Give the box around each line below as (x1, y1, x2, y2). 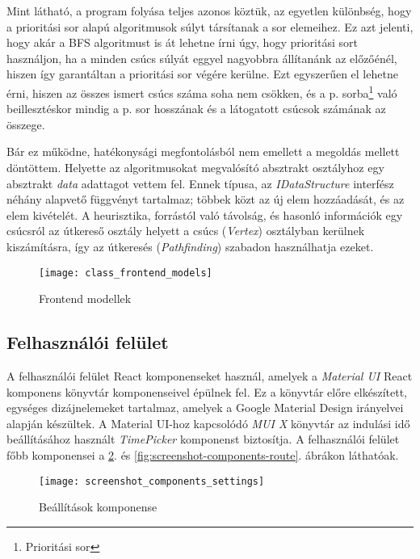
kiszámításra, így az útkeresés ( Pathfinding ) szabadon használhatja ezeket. (6, 237, 374, 254)
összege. (6, 116, 45, 132)
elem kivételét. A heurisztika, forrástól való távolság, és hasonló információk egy (6, 206, 403, 223)
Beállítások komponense (39, 498, 157, 515)
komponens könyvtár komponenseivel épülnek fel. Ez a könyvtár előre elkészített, (6, 383, 407, 400)
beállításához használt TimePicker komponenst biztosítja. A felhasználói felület (6, 431, 400, 448)
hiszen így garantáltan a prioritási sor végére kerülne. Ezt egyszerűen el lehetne (6, 65, 398, 82)
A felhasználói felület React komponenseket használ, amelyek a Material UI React (6, 368, 413, 385)
